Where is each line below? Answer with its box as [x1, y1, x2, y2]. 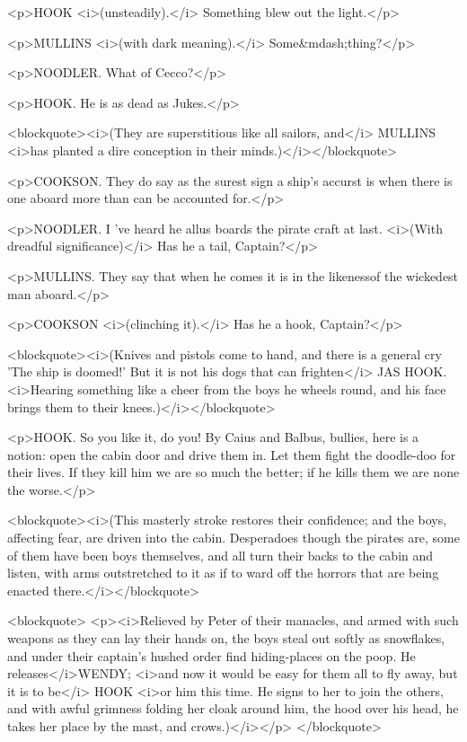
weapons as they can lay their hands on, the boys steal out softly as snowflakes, [7, 629, 445, 648]
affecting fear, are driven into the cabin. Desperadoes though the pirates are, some [7, 528, 460, 547]
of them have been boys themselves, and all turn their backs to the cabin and [7, 545, 434, 564]
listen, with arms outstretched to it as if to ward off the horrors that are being [7, 563, 439, 582]
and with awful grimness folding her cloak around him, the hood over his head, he [7, 699, 459, 718]
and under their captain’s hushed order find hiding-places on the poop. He [7, 646, 416, 665]
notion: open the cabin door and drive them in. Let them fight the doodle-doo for [7, 445, 456, 464]
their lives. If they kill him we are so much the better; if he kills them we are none [7, 463, 460, 481]
